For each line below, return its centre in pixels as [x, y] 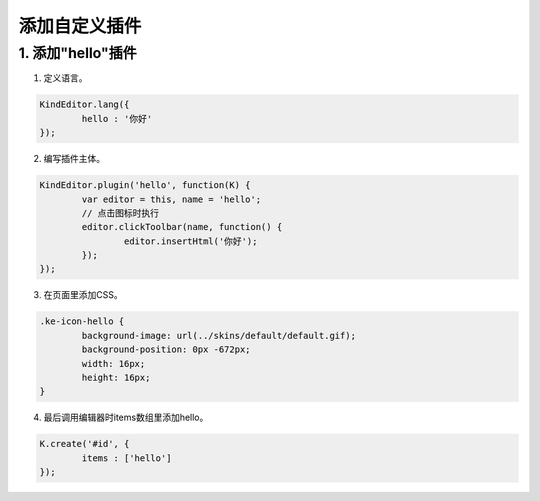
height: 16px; [116, 377]
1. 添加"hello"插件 [77, 53]
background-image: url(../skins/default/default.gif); [219, 335]
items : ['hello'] [126, 458]
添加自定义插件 [80, 26]
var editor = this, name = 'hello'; [171, 199]
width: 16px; [113, 363]
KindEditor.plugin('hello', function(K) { [145, 185]
